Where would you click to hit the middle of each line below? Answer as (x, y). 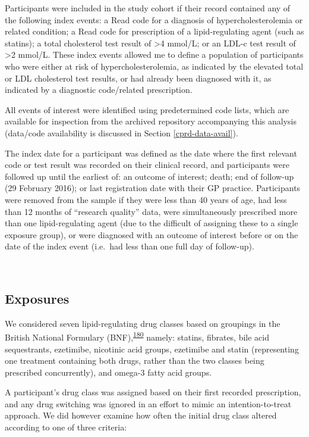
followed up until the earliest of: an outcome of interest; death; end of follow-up (149, 176)
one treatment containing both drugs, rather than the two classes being (135, 360)
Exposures (37, 298)
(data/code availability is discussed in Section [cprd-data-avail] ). (122, 132)
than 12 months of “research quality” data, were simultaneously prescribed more (151, 211)
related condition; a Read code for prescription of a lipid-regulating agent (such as (154, 31)
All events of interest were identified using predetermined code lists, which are (147, 109)
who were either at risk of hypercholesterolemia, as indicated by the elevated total (154, 66)
